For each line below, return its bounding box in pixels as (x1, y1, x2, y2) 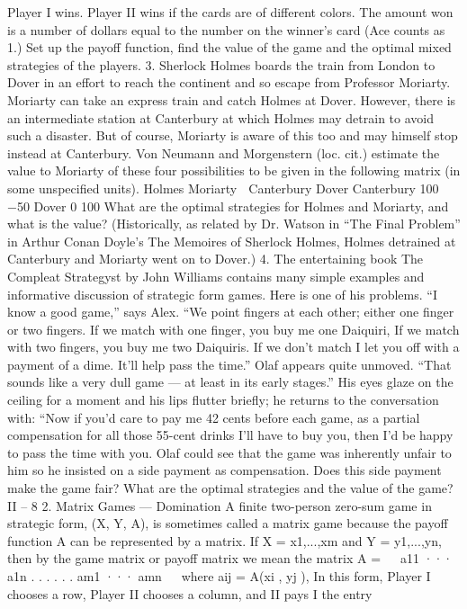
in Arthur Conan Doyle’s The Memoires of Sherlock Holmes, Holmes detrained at (7, 231, 456, 250)
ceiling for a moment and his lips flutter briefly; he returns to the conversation (7, 390, 439, 409)
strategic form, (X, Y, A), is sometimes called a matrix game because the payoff (7, 514, 448, 533)
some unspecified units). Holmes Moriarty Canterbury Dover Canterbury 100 (7, 178, 439, 197)
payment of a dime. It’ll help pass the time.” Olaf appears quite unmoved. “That (7, 354, 452, 373)
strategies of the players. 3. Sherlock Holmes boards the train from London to (7, 55, 436, 74)
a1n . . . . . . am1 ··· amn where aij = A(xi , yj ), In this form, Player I (7, 567, 431, 585)
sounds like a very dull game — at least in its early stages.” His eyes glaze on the (7, 372, 454, 391)
